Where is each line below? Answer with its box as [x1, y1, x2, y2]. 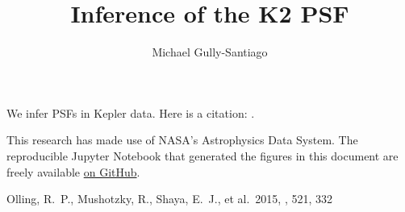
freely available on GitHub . [6, 163, 140, 180]
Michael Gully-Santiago [152, 44, 268, 60]
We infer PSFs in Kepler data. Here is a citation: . [6, 104, 255, 121]
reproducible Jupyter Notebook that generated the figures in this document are [6, 147, 399, 164]
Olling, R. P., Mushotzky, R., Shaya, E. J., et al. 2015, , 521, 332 [6, 190, 332, 207]
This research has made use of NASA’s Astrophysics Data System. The [6, 131, 358, 148]
